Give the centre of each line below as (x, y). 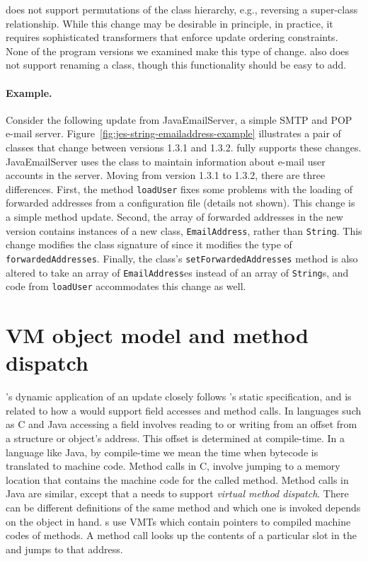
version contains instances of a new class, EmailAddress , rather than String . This (184, 230)
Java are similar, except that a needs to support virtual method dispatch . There (177, 493)
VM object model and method (157, 335)
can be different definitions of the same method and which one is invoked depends (183, 507)
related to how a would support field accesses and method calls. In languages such (184, 410)
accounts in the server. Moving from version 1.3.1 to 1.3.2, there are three (166, 175)
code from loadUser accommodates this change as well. (126, 286)
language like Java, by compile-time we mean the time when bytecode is (162, 452)
